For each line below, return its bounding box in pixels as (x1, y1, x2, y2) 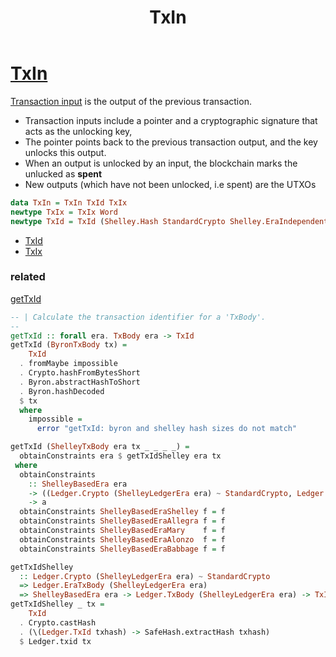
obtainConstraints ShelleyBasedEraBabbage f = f (19, 544, 226, 554)
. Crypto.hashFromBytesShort (19, 368, 141, 378)
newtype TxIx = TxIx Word (10, 207, 118, 217)
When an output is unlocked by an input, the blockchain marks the (24, 157, 298, 169)
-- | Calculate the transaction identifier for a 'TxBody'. (10, 312, 267, 322)
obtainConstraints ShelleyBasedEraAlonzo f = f (19, 534, 226, 545)
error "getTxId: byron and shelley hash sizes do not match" (36, 424, 298, 434)
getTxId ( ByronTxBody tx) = (10, 340, 128, 350)
